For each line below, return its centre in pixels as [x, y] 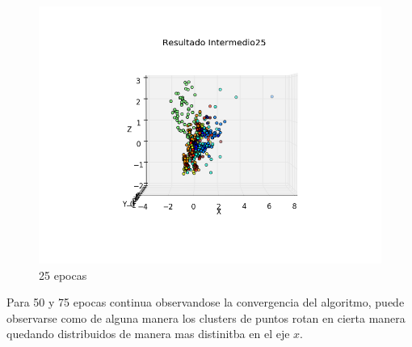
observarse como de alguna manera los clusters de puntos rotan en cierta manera [206, 317]
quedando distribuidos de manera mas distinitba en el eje [148, 334]
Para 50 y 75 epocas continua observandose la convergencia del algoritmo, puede [206, 302]
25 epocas [63, 275]
